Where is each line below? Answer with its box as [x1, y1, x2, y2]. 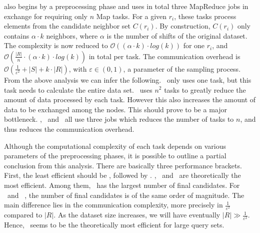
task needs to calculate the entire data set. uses [4, 84, 152, 95]
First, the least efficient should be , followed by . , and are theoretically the [4, 170, 241, 180]
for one [183, 40, 205, 51]
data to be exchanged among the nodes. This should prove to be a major [4, 104, 227, 114]
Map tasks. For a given [96, 11, 167, 21]
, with [68, 63, 87, 74]
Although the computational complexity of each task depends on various [4, 140, 226, 151]
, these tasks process [174, 11, 236, 21]
